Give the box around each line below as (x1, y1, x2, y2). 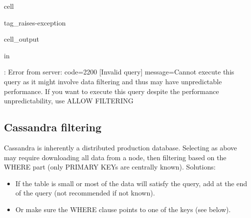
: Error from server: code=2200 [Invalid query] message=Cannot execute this (4, 67, 234, 77)
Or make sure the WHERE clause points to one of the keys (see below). (15, 204, 231, 214)
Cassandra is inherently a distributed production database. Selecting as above (4, 142, 237, 152)
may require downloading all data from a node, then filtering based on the (4, 152, 227, 162)
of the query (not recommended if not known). (15, 188, 155, 198)
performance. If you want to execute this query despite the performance (4, 86, 219, 96)
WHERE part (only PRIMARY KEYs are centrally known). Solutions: (4, 162, 216, 172)
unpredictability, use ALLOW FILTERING (4, 96, 134, 106)
